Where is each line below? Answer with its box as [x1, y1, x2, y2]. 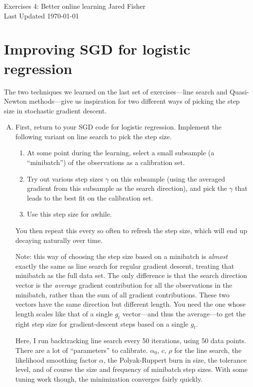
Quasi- [230, 86, 249, 96]
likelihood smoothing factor [15, 354, 97, 365]
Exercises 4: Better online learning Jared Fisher [4, 1, 145, 11]
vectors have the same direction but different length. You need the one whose [15, 299, 246, 309]
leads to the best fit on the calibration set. [27, 192, 153, 203]
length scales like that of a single [15, 308, 113, 318]
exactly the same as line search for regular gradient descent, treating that [15, 260, 235, 271]
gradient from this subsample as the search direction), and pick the [27, 183, 227, 193]
